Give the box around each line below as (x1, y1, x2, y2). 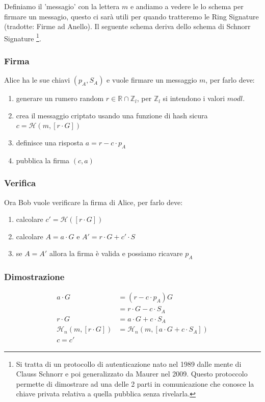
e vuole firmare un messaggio (107, 74, 197, 85)
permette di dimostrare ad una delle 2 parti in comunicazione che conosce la (16, 378, 254, 389)
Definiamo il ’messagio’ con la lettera (4, 1, 120, 11)
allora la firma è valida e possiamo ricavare (49, 248, 183, 259)
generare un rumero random (16, 93, 104, 104)
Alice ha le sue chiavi (4, 74, 70, 85)
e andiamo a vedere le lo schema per (130, 1, 244, 11)
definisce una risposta (16, 137, 84, 148)
